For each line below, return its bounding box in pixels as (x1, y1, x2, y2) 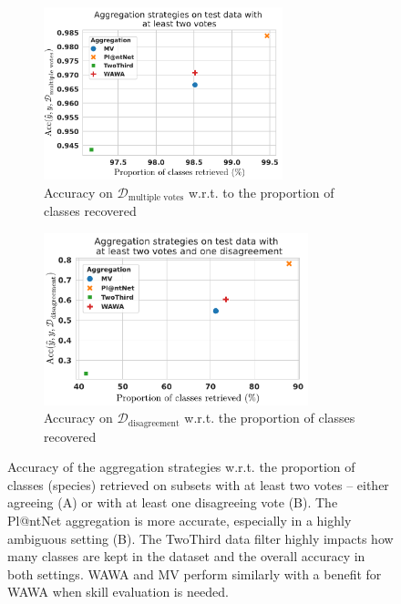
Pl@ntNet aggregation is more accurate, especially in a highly (7, 511, 352, 529)
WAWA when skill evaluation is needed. (7, 582, 229, 601)
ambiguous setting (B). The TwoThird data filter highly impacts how (7, 528, 394, 548)
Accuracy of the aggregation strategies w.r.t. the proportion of (7, 457, 355, 476)
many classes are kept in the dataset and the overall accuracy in (7, 547, 365, 566)
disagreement (128, 418, 180, 428)
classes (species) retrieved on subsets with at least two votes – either (7, 475, 389, 494)
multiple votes (128, 193, 184, 203)
